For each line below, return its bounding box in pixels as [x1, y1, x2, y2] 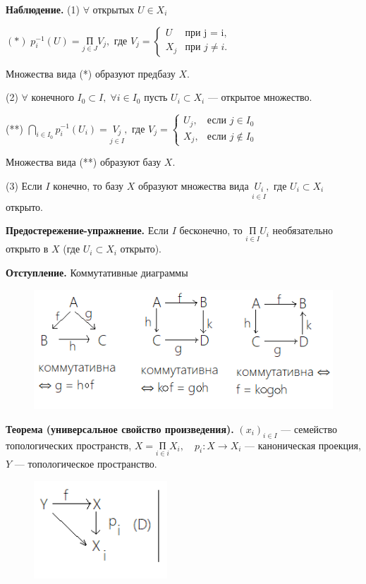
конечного [31, 90, 74, 104]
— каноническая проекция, [245, 437, 361, 452]
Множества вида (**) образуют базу [6, 154, 161, 169]
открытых [92, 2, 135, 16]
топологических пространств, [6, 437, 132, 452]
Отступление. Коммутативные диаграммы [6, 264, 188, 279]
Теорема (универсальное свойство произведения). [6, 421, 234, 436]
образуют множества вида [138, 178, 249, 193]
